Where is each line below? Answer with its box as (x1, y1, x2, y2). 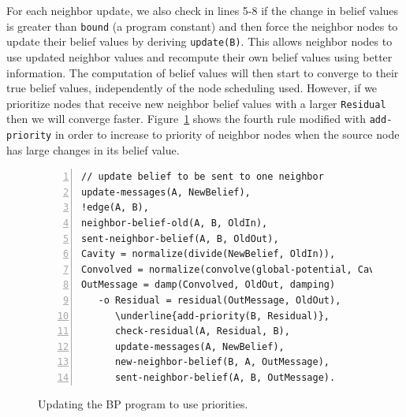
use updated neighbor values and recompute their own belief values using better (6, 48, 393, 65)
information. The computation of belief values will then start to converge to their (6, 64, 399, 80)
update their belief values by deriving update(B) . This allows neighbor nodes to (6, 33, 393, 50)
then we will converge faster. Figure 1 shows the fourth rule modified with (6, 110, 367, 127)
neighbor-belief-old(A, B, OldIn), (81, 218, 268, 229)
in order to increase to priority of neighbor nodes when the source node (54, 126, 400, 142)
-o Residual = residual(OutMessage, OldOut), (98, 295, 341, 306)
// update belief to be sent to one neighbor (81, 171, 324, 183)
